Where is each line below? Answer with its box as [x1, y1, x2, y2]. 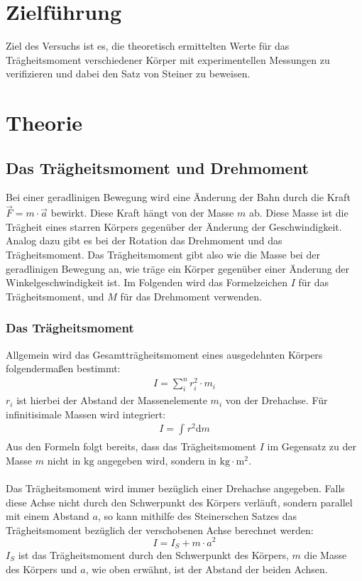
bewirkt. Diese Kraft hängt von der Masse [50, 205, 234, 220]
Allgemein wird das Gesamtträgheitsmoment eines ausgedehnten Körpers [6, 347, 323, 362]
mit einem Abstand [6, 509, 89, 523]
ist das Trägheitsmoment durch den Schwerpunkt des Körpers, [18, 547, 289, 562]
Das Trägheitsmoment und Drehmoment [6, 156, 309, 178]
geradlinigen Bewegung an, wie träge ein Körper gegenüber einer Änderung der [6, 261, 349, 276]
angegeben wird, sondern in [97, 452, 216, 467]
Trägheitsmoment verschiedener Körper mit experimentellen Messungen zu [6, 52, 330, 67]
